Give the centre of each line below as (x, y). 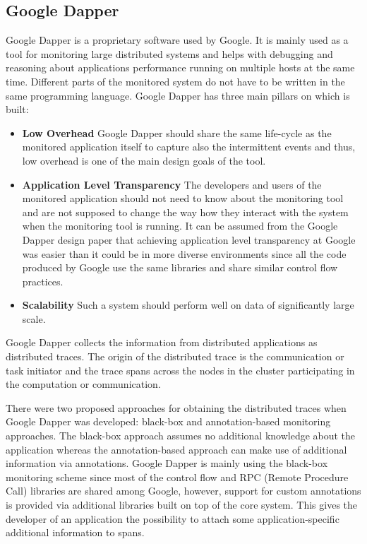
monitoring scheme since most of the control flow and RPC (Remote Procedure (177, 477)
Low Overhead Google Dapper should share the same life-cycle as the (177, 132)
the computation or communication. (83, 384)
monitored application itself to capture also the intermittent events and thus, (189, 147)
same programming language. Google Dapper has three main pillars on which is (178, 95)
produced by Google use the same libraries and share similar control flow (180, 267)
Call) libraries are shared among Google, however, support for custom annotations (183, 491)
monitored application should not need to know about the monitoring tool (183, 198)
